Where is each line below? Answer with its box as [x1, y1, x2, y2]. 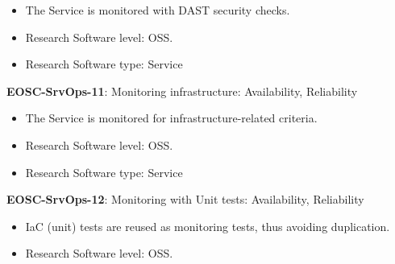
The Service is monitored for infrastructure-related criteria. [25, 109, 318, 126]
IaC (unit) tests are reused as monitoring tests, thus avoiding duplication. [25, 217, 390, 234]
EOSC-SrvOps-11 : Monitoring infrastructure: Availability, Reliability [6, 82, 358, 99]
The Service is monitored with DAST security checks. [25, 2, 290, 18]
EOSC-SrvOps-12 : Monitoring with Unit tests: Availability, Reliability [6, 191, 364, 208]
